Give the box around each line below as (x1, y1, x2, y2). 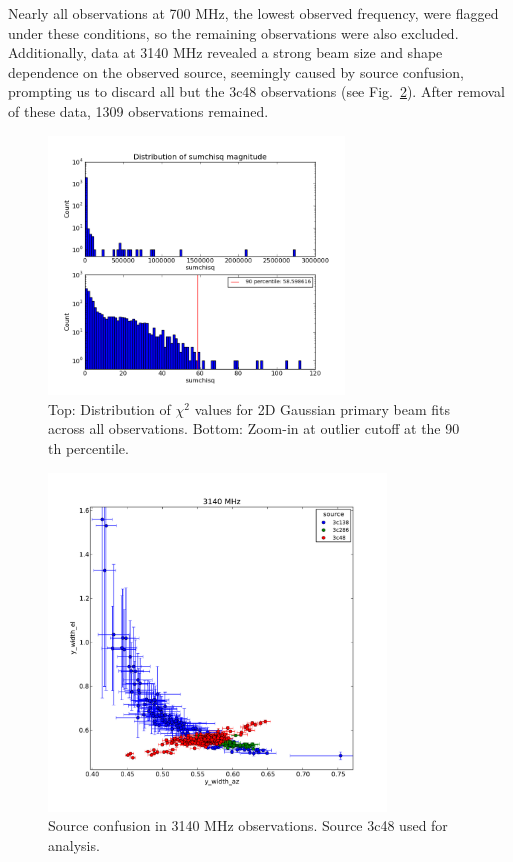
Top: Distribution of (48, 398, 171, 419)
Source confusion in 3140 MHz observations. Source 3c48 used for (48, 815, 448, 836)
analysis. (48, 835, 100, 855)
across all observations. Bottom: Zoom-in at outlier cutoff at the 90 (48, 418, 460, 439)
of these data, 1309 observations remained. (8, 100, 269, 121)
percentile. (65, 438, 129, 459)
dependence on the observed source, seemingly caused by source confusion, (8, 61, 464, 82)
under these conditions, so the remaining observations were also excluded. (8, 22, 459, 43)
